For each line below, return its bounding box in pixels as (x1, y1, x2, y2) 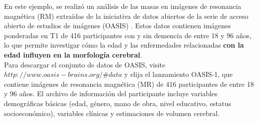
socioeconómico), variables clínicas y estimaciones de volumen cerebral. (4, 108, 220, 118)
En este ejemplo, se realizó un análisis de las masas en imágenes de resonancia (4, 1, 242, 11)
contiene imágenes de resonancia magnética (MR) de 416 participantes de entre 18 (4, 78, 254, 89)
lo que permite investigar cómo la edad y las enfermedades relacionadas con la (4, 40, 244, 50)
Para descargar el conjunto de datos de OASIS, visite (4, 59, 166, 69)
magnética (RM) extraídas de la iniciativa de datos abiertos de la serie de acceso (4, 10, 249, 21)
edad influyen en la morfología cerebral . (4, 49, 142, 60)
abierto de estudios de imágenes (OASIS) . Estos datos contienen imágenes (4, 20, 231, 31)
